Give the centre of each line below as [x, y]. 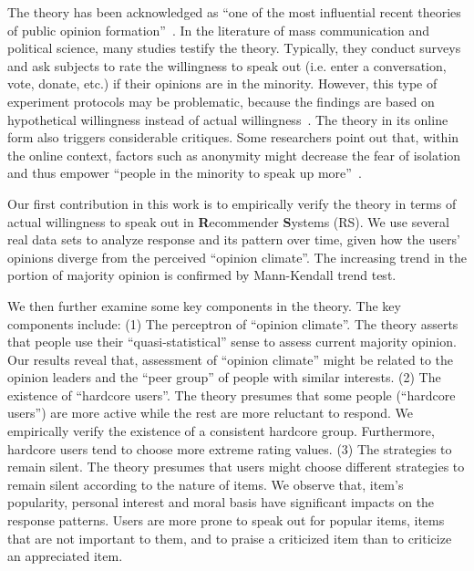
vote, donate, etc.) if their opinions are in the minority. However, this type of [222, 83]
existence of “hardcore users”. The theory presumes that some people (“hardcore [232, 395]
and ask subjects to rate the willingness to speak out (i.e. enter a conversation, [227, 65]
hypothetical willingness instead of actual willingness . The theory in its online [228, 119]
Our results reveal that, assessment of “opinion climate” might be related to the [231, 359]
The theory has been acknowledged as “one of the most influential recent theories [234, 12]
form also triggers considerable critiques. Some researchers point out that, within [233, 137]
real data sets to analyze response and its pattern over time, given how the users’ [234, 239]
